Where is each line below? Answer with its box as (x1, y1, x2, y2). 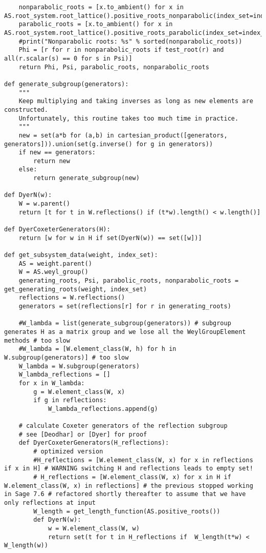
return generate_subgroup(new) (33, 174, 140, 182)
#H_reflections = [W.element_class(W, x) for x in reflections (33, 456, 253, 464)
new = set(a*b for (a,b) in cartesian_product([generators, (18, 131, 228, 139)
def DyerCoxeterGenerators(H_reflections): (18, 439, 169, 447)
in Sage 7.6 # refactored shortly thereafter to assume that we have (4, 490, 246, 498)
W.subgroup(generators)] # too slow (4, 353, 129, 361)
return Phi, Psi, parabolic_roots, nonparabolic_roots (18, 63, 209, 71)
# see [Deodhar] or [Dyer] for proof (18, 430, 147, 438)
